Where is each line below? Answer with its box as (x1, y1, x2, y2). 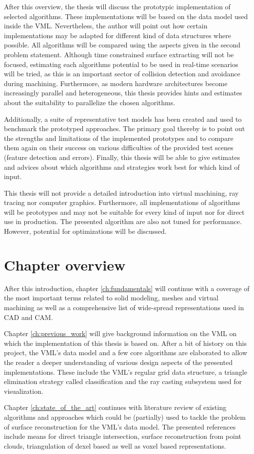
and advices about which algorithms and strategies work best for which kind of (4, 161, 240, 172)
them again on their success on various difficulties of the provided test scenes (4, 142, 234, 153)
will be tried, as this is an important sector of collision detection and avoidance (4, 68, 240, 79)
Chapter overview (4, 254, 126, 274)
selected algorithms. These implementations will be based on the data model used (4, 11, 248, 21)
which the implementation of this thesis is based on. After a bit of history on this (4, 338, 247, 348)
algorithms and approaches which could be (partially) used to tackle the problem (4, 411, 246, 422)
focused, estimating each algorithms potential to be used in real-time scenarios (4, 59, 238, 69)
